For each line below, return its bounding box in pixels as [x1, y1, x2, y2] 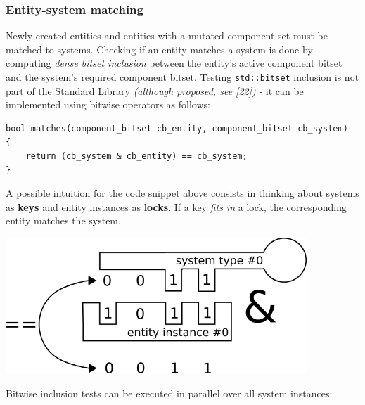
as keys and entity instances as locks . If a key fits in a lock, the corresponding [6, 199, 347, 214]
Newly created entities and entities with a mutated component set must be [6, 28, 328, 43]
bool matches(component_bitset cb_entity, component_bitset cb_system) [6, 123, 348, 134]
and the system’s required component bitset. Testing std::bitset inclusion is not [6, 70, 359, 84]
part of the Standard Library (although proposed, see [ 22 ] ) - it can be [6, 83, 304, 98]
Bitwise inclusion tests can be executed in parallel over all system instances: [6, 386, 333, 401]
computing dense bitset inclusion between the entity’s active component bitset [6, 56, 342, 70]
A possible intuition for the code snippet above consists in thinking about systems [6, 186, 359, 200]
